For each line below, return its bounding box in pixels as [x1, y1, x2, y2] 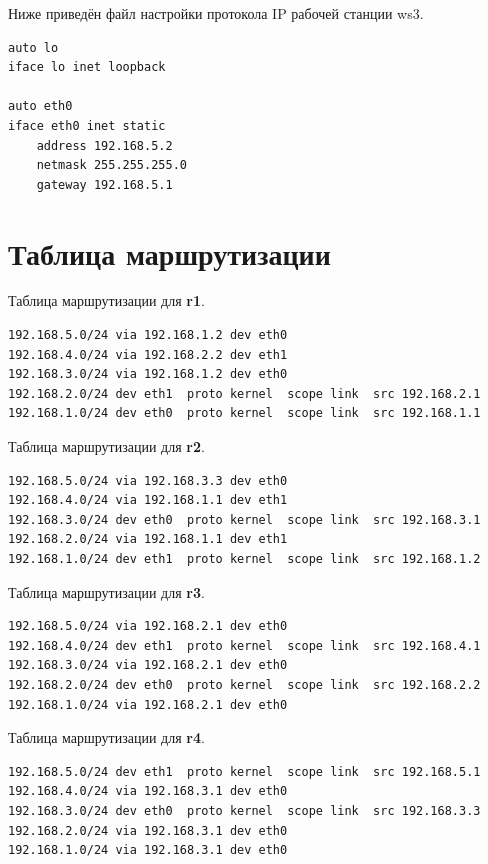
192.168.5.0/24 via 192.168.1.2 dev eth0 [8, 328, 288, 343]
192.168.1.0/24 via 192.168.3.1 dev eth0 [8, 843, 288, 858]
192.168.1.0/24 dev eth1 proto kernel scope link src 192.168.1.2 [8, 552, 481, 566]
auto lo [8, 40, 59, 55]
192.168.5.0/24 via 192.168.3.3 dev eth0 [8, 473, 288, 488]
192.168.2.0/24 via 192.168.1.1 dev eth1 [8, 532, 288, 547]
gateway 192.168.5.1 [36, 177, 173, 192]
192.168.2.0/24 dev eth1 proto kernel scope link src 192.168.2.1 [8, 386, 481, 401]
